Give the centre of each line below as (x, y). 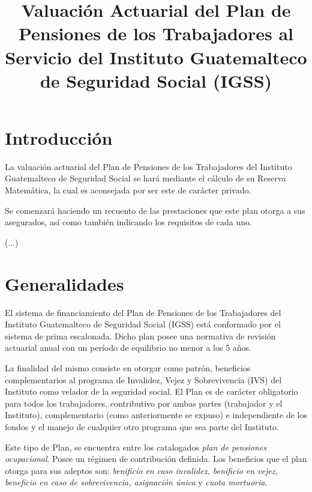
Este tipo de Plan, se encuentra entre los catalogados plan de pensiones (136, 447)
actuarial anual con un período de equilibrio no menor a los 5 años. (128, 348)
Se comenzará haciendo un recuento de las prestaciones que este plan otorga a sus (155, 210)
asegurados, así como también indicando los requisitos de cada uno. (128, 222)
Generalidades (64, 283)
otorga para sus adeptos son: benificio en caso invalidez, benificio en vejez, (141, 470)
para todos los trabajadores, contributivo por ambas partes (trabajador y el (144, 403)
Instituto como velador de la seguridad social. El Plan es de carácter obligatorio (151, 391)
